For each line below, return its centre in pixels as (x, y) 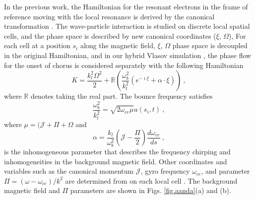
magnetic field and (32, 190)
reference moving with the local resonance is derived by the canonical (109, 16)
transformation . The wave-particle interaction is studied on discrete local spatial (127, 26)
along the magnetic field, (118, 45)
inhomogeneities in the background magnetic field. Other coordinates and (116, 161)
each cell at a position (37, 45)
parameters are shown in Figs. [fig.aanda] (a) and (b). (151, 190)
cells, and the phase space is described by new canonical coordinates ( (110, 35)
